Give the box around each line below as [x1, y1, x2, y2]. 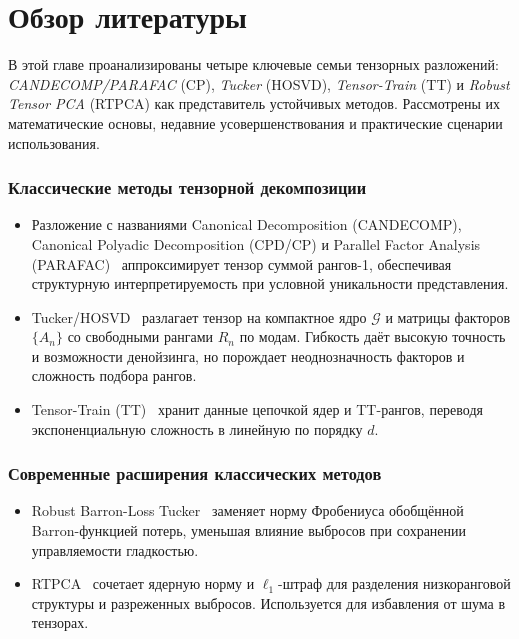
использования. [8, 132, 100, 153]
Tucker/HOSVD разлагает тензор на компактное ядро [31, 306, 367, 327]
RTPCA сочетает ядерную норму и [31, 573, 255, 594]
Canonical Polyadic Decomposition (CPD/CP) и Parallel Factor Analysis [31, 233, 481, 254]
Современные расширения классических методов [8, 461, 382, 486]
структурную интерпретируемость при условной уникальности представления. [31, 273, 509, 294]
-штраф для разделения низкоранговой [278, 573, 511, 594]
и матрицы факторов [385, 306, 511, 327]
